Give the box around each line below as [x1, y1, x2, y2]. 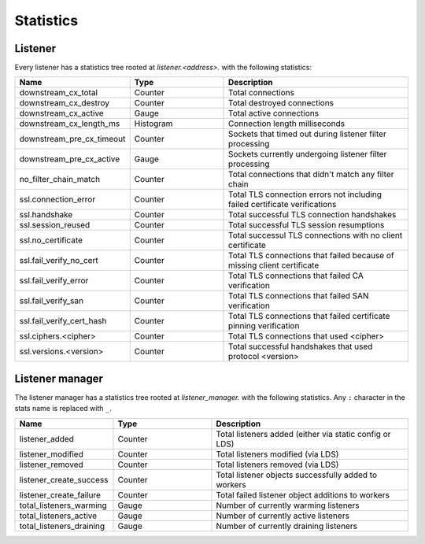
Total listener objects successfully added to [216, 469, 378, 480]
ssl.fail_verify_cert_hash [19, 316, 107, 327]
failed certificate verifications [228, 199, 337, 210]
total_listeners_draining [19, 520, 105, 531]
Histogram [134, 118, 173, 129]
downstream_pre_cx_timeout [19, 134, 126, 145]
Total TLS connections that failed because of [228, 250, 394, 261]
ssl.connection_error [19, 194, 96, 205]
